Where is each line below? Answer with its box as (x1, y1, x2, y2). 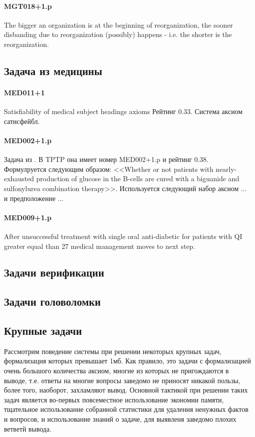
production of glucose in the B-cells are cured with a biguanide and (36, 173, 240, 184)
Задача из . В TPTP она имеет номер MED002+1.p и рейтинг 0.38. (4, 154, 209, 164)
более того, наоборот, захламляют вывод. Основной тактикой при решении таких (4, 385, 248, 395)
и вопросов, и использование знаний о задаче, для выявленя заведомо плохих (4, 414, 236, 424)
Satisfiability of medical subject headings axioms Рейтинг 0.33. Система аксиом (4, 106, 243, 117)
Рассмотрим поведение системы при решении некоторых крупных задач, (4, 346, 222, 356)
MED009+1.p (4, 212, 52, 222)
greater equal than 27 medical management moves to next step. (4, 240, 195, 251)
